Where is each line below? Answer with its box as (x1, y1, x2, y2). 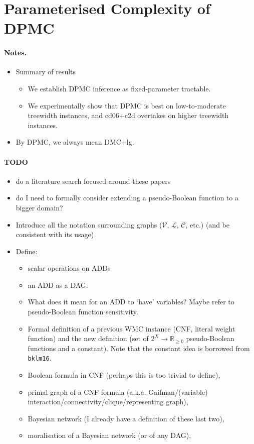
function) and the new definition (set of (28, 333, 149, 344)
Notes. (4, 47, 27, 58)
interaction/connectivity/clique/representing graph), (28, 396, 188, 407)
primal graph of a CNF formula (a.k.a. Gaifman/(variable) (28, 386, 208, 397)
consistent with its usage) (16, 229, 94, 240)
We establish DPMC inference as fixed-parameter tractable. (28, 83, 211, 93)
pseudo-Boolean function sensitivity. (28, 306, 138, 317)
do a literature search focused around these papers (16, 175, 171, 186)
